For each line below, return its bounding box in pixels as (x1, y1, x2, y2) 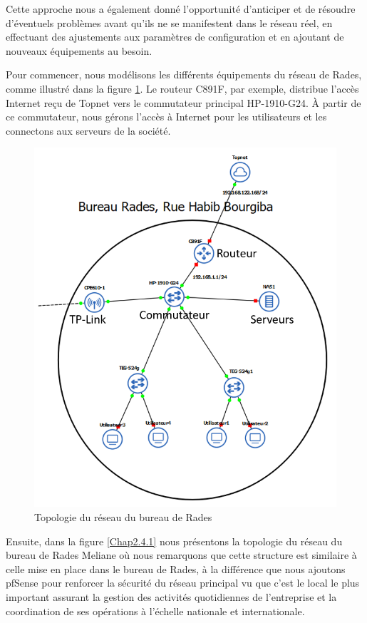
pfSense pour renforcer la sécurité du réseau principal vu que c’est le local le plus (6, 575, 360, 590)
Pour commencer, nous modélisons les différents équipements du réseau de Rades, (6, 67, 362, 82)
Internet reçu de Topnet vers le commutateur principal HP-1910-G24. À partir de (6, 95, 361, 110)
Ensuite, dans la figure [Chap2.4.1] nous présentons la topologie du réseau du (6, 533, 343, 548)
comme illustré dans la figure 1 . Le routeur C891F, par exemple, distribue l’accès (6, 81, 359, 96)
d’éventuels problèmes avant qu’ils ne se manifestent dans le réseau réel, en (6, 15, 333, 30)
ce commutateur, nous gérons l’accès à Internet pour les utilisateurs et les (6, 109, 327, 124)
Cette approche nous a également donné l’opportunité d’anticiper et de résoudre (6, 1, 356, 16)
